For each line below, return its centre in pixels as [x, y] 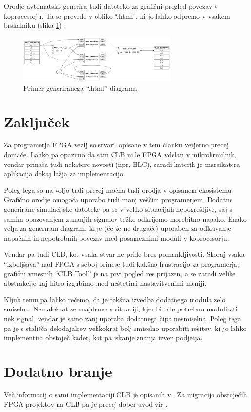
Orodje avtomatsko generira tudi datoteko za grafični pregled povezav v [111, 6]
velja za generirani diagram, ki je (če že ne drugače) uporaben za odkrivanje [117, 228]
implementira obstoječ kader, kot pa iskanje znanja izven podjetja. [103, 338]
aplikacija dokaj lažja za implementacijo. [65, 174]
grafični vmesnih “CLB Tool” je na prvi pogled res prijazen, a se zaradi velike [120, 273]
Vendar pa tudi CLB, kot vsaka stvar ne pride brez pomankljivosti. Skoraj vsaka [124, 254]
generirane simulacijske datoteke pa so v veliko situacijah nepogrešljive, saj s [118, 209]
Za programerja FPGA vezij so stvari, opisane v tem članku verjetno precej [116, 145]
